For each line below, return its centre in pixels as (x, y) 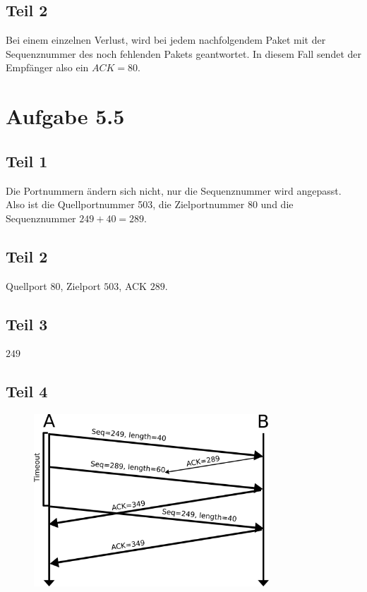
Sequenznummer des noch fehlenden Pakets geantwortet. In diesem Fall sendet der (183, 53)
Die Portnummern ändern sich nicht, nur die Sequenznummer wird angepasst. (174, 190)
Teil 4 (27, 391)
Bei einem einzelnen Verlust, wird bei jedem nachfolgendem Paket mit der (166, 40)
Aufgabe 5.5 (65, 116)
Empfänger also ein (47, 67)
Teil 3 (27, 324)
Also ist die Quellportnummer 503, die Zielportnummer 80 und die (150, 204)
